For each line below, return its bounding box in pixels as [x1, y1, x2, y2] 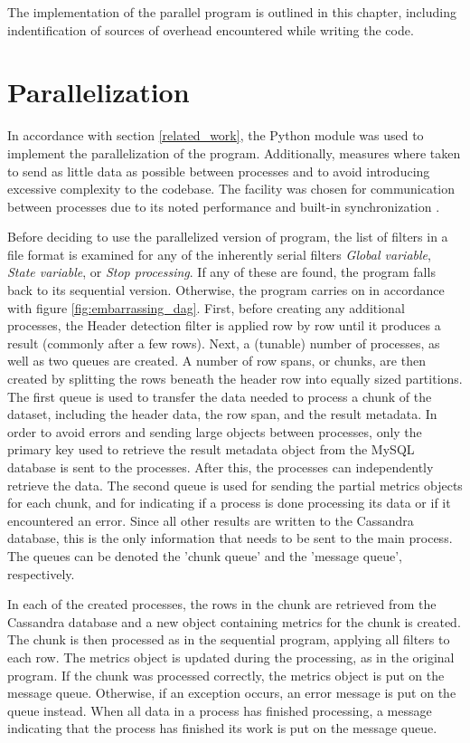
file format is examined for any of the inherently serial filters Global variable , [7, 244, 431, 263]
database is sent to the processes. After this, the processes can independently [7, 458, 434, 476]
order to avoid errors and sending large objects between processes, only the [7, 422, 422, 441]
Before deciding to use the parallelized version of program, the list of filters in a [7, 227, 448, 246]
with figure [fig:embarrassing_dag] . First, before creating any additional [7, 298, 405, 317]
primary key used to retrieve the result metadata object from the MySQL [7, 440, 415, 459]
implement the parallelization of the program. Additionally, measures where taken [7, 143, 461, 162]
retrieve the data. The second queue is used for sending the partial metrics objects [7, 475, 463, 494]
